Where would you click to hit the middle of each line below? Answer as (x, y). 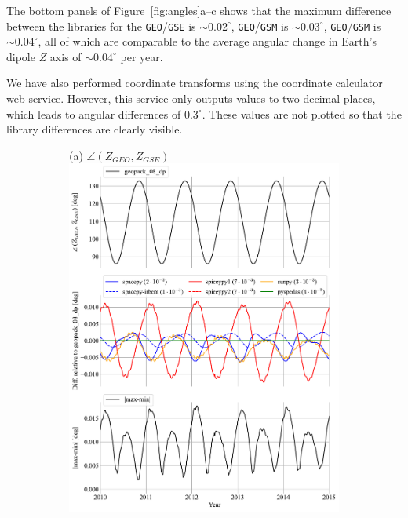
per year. (142, 56)
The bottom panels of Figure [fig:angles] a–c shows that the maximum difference (199, 10)
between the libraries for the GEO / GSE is (101, 26)
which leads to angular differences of (94, 113)
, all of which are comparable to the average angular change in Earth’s (207, 41)
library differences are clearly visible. (95, 129)
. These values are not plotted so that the (302, 113)
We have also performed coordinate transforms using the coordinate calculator (195, 83)
